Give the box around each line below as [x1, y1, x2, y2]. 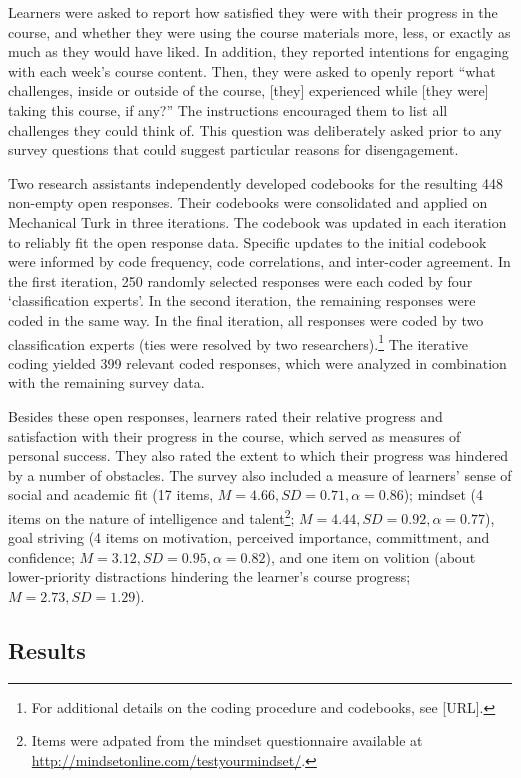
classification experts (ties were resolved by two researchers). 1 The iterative [8, 330, 469, 354]
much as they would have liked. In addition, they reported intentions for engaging [8, 41, 509, 62]
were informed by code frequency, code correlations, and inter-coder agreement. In [8, 251, 511, 272]
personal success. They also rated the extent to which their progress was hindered [8, 445, 509, 466]
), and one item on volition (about [265, 546, 476, 567]
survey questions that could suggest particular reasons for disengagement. [8, 139, 459, 160]
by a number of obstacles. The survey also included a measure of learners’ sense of [8, 464, 512, 485]
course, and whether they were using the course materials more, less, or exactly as [8, 21, 511, 42]
